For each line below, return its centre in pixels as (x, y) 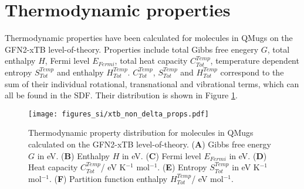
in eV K (246, 167)
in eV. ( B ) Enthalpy (73, 155)
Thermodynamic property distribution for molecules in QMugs (141, 133)
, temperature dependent (255, 61)
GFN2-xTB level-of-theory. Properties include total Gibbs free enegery (132, 49)
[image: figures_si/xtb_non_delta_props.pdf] (119, 114)
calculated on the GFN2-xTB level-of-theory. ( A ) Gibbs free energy (150, 144)
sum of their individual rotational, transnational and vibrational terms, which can (152, 83)
